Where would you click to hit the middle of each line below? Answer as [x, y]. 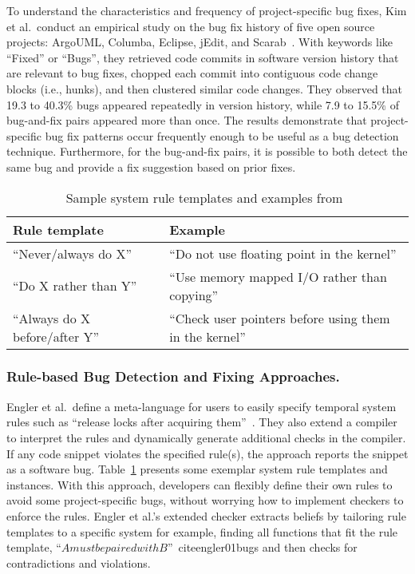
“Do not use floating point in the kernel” [283, 253]
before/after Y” [56, 336]
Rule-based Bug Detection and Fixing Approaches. [173, 376]
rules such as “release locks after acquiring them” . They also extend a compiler [202, 422]
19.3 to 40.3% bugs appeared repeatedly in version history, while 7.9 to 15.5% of [203, 104]
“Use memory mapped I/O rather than [278, 276]
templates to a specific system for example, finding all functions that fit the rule [202, 531]
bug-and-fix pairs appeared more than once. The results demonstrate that [187, 120]
